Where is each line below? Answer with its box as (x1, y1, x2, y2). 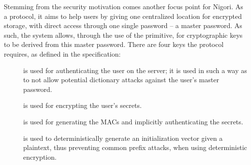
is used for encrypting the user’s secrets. (23, 100, 142, 110)
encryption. (23, 151, 57, 162)
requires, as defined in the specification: (4, 48, 121, 59)
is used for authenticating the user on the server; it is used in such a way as (23, 65, 247, 75)
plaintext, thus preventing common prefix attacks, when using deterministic (23, 142, 247, 152)
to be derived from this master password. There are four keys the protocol (4, 39, 224, 49)
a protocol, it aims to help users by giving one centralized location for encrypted (4, 11, 242, 21)
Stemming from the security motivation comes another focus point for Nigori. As (4, 1, 243, 11)
